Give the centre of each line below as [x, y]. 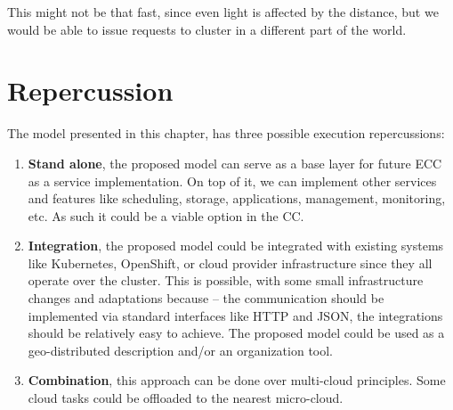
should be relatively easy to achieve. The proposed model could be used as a [236, 333]
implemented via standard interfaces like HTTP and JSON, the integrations [235, 315]
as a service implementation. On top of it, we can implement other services [232, 180]
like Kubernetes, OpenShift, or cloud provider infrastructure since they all [230, 262]
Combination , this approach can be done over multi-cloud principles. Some [237, 380]
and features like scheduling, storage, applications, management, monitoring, [237, 198]
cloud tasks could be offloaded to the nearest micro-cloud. [186, 398]
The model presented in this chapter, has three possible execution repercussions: [226, 133]
